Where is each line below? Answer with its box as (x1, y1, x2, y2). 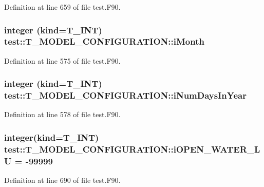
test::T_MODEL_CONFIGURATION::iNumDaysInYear (4, 89, 247, 102)
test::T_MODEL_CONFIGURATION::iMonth (4, 35, 204, 48)
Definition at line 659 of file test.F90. (4, 2, 121, 12)
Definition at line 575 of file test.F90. (4, 55, 121, 66)
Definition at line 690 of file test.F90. (4, 175, 121, 185)
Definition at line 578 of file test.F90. (4, 109, 121, 120)
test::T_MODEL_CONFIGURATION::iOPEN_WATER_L (4, 142, 260, 155)
